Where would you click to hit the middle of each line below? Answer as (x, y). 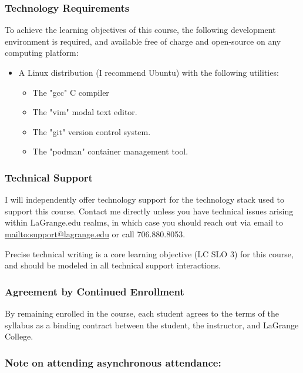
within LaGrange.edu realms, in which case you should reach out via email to (144, 222)
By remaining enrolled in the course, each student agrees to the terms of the (142, 313)
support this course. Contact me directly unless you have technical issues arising (149, 211)
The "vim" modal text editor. (85, 112)
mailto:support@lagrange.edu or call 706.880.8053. (95, 233)
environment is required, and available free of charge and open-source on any (143, 41)
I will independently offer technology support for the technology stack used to (144, 199)
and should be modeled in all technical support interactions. (113, 265)
